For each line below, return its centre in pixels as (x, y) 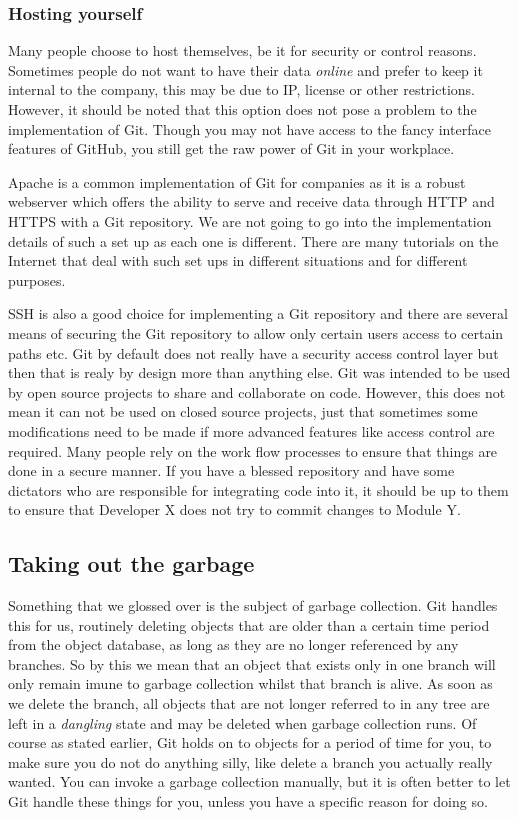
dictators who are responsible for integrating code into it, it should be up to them (258, 489)
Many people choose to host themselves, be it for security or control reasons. (242, 50)
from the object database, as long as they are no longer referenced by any (233, 644)
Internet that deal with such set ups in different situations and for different (238, 260)
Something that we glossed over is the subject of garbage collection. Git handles (253, 605)
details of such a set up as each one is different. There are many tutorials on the (253, 240)
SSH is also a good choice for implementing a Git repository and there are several (258, 313)
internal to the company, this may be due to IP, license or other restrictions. (241, 89)
